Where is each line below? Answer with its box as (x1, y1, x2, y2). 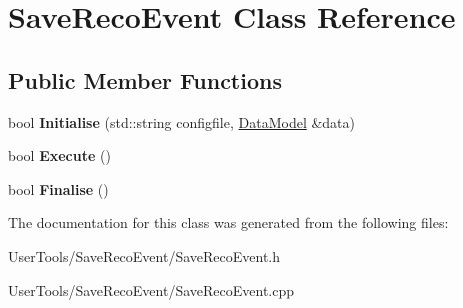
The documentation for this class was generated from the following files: (8, 212, 449, 233)
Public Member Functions (8, 64, 282, 95)
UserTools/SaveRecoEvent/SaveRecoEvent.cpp (8, 279, 295, 300)
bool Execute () (8, 145, 111, 166)
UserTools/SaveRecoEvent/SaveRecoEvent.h (8, 245, 281, 266)
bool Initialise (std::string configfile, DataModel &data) (8, 111, 356, 132)
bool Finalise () (8, 178, 109, 199)
